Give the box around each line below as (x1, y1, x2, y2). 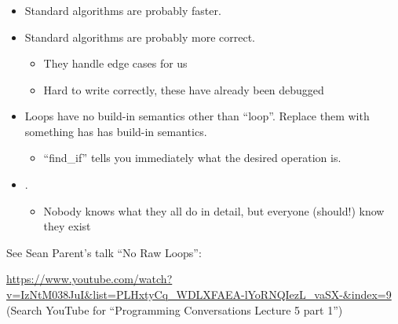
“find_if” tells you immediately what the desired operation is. (43, 149, 341, 166)
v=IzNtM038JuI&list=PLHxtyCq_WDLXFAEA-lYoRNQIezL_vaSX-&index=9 (6, 286, 392, 303)
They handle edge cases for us (43, 55, 188, 72)
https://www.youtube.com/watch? (6, 271, 173, 287)
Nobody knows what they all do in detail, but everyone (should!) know (43, 202, 385, 219)
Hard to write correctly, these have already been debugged (43, 81, 324, 98)
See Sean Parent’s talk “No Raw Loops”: (6, 244, 202, 260)
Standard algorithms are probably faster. (24, 2, 221, 18)
